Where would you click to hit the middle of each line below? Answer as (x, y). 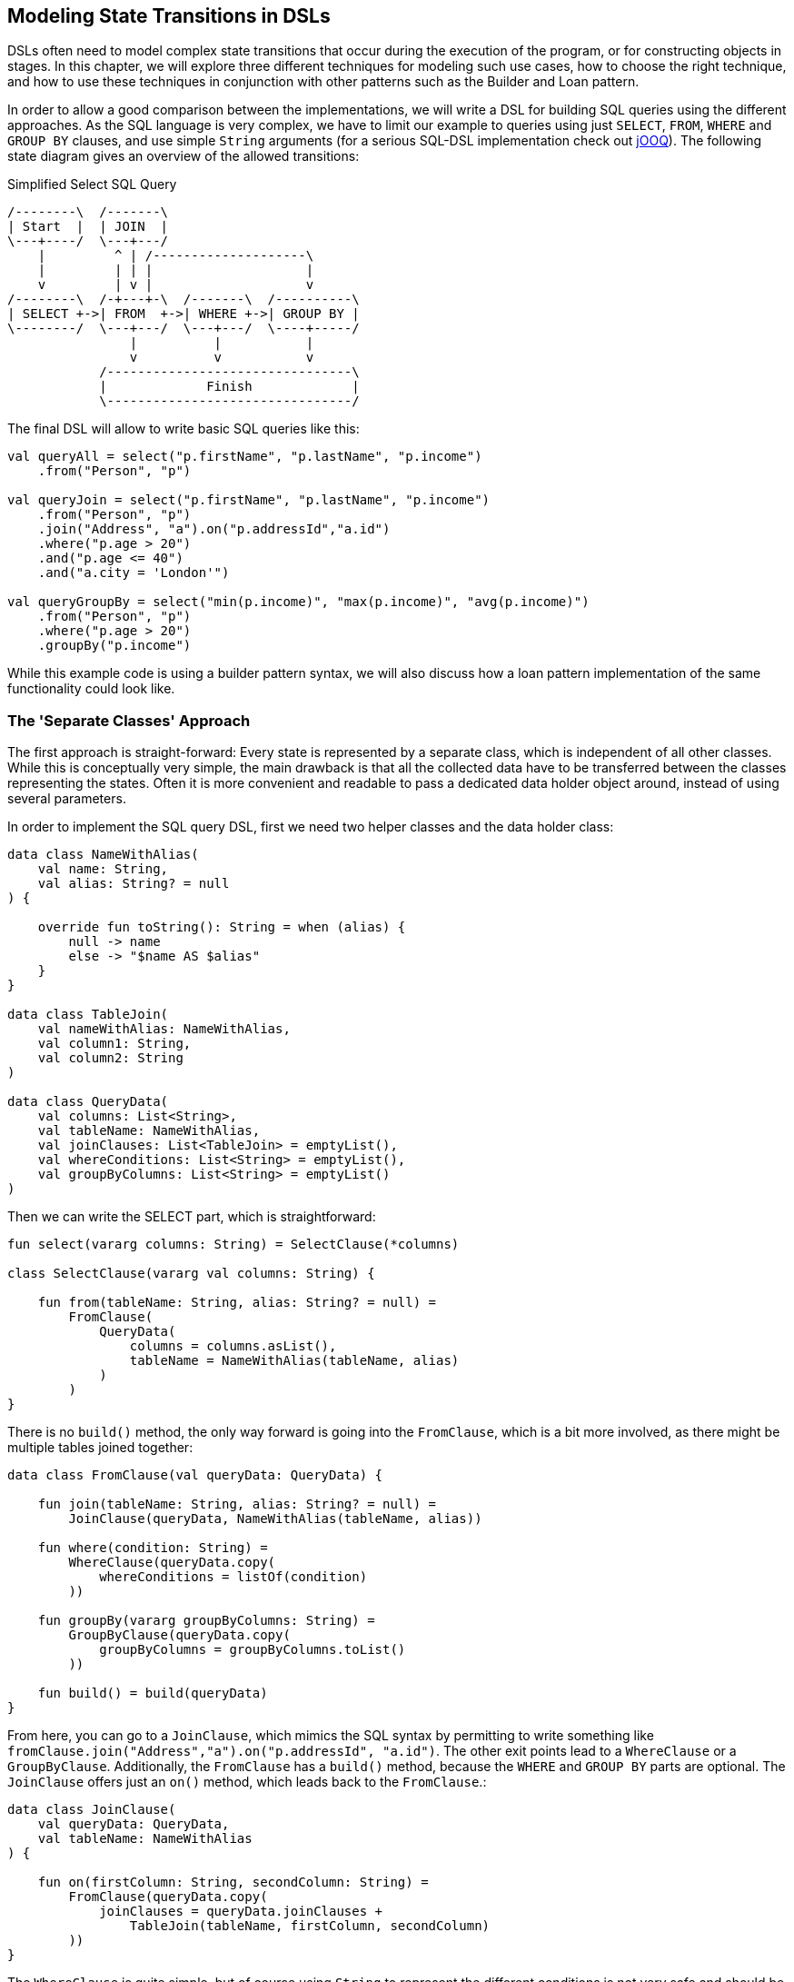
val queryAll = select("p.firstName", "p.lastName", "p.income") (245, 457)
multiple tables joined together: (100, 1448)
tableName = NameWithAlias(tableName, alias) (294, 1361)
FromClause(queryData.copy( (168, 1897)
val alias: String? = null (134, 884)
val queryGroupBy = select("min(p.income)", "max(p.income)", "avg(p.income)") (298, 602)
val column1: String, (114, 1044)
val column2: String (110, 1058)
